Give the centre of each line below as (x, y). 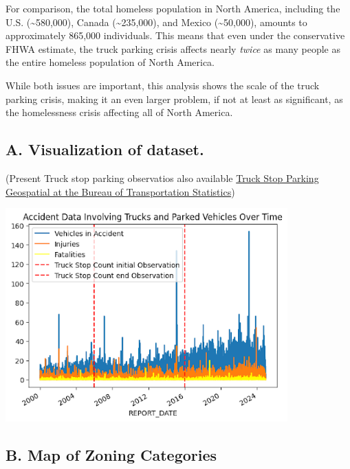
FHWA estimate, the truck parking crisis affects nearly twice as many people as (173, 48)
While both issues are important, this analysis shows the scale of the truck (163, 85)
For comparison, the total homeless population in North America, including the (173, 8)
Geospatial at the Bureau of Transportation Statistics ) (120, 191)
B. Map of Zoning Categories (111, 454)
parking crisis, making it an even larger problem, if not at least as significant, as (174, 99)
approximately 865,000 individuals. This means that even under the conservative (175, 35)
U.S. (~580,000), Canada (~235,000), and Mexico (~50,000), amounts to (156, 22)
